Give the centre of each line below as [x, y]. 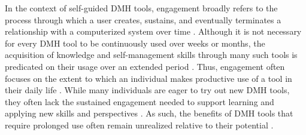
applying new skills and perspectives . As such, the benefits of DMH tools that [149, 113]
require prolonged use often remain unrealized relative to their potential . [139, 125]
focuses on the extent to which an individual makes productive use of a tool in [149, 78]
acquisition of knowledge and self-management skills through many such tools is [151, 55]
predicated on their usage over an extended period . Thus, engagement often [145, 66]
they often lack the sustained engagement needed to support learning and [140, 101]
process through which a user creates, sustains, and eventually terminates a [143, 19]
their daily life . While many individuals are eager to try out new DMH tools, [147, 90]
